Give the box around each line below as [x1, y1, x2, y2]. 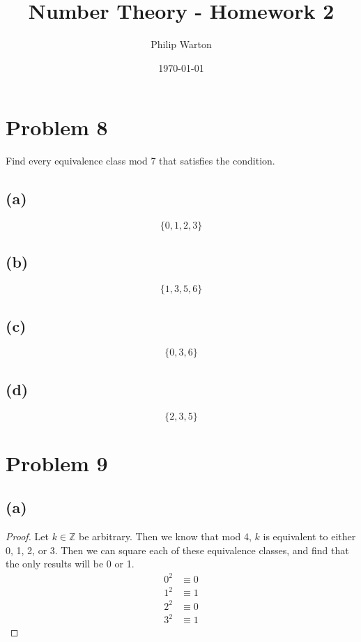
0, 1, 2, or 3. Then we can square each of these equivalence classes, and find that [6, 542, 349, 557]
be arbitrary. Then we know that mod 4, [79, 529, 252, 544]
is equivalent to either [263, 529, 356, 544]
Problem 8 [6, 113, 108, 142]
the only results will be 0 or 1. [6, 556, 135, 571]
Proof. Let [6, 529, 49, 544]
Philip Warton [151, 37, 212, 52]
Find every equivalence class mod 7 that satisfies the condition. [6, 153, 275, 168]
